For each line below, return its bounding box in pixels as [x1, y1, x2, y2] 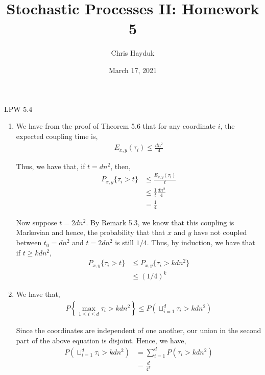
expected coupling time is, [16, 130, 98, 141]
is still [115, 237, 134, 248]
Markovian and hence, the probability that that [16, 227, 165, 238]
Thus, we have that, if [16, 160, 85, 171]
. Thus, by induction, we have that [147, 237, 255, 248]
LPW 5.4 [4, 103, 33, 114]
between [16, 237, 42, 248]
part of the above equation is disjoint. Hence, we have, [16, 335, 186, 345]
